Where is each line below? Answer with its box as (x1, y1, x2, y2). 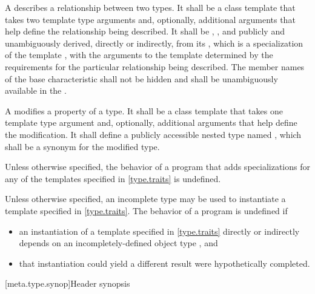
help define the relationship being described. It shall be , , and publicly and (5, 25, 285, 38)
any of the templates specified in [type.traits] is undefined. (5, 172, 221, 185)
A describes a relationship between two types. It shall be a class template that (5, 1, 296, 13)
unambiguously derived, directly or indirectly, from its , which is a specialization (5, 36, 303, 49)
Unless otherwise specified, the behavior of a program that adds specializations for (5, 160, 310, 173)
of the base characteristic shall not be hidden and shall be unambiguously (5, 72, 278, 85)
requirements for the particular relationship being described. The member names (5, 60, 305, 73)
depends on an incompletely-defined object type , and (19, 237, 218, 249)
